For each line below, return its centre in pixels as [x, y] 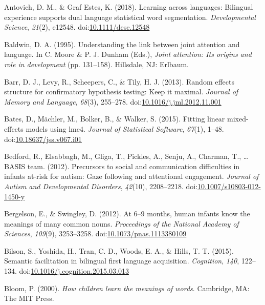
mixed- [238, 119]
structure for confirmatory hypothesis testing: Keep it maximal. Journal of [121, 91]
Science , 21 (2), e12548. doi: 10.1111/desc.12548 [77, 27]
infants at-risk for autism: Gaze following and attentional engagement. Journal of [131, 176]
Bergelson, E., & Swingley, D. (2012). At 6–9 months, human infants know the [127, 213]
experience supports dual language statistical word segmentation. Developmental [130, 17]
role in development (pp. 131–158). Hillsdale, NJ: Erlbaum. [96, 64]
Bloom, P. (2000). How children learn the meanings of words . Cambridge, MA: [127, 288]
